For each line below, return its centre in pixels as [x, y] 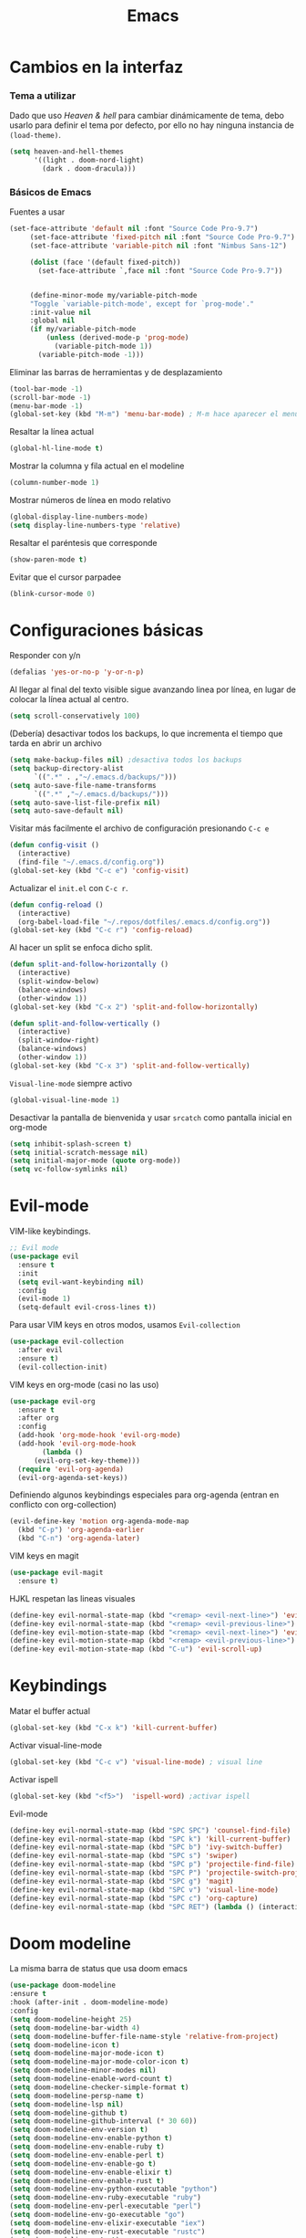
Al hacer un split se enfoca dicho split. [81, 948]
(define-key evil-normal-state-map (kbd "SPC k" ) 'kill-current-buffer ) [150, 1839]
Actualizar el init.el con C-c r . [69, 888]
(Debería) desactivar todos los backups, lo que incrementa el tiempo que [146, 734]
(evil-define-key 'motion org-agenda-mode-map [99, 1521]
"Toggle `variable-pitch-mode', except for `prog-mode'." [142, 304]
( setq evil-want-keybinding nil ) [81, 1282]
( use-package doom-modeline [63, 1986]
